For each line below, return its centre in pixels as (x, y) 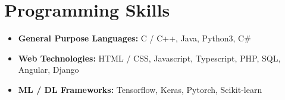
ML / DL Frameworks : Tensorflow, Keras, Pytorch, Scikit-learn (140, 89)
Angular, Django (48, 70)
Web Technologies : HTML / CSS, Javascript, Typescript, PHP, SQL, (149, 58)
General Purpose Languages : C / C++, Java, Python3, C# (134, 38)
